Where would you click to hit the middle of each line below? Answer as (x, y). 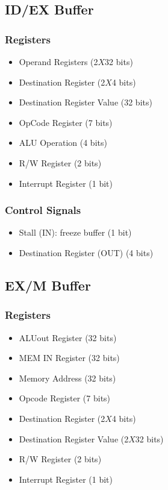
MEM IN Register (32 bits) (69, 358)
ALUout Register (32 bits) (68, 337)
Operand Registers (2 (58, 61)
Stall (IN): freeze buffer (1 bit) (75, 232)
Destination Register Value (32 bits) (86, 102)
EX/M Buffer (48, 285)
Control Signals (43, 210)
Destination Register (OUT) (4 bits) (86, 252)
